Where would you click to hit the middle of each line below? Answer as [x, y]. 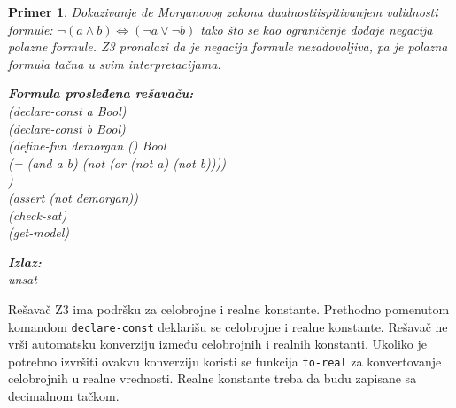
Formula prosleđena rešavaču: [101, 93]
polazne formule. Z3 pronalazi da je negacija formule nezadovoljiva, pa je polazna [228, 46]
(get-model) [39, 232]
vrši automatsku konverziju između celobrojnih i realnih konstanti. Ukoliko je [217, 344]
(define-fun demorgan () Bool [87, 146]
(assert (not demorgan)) [73, 197]
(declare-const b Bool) [67, 128]
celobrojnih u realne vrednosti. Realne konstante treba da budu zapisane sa [213, 378]
